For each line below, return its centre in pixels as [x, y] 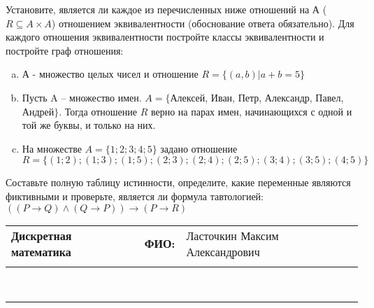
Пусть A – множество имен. [82, 97]
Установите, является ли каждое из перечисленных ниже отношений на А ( [166, 9]
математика [41, 251]
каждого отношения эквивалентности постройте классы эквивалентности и [165, 37]
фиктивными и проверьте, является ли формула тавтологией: [135, 196]
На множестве [52, 148]
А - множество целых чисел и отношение [110, 74]
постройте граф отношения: [65, 50]
